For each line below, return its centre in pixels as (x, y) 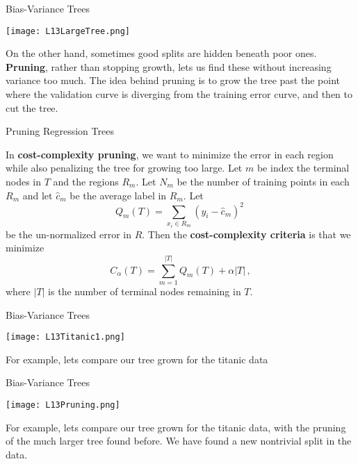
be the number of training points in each (263, 181)
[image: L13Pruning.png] (63, 405)
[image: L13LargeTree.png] (68, 31)
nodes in (24, 181)
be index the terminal (303, 168)
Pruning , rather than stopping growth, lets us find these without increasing (169, 66)
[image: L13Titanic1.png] (65, 337)
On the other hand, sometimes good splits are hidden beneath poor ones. (161, 53)
